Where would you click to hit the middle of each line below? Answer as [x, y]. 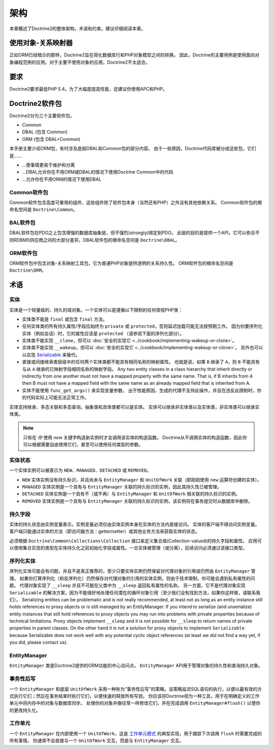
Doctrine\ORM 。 [28, 270]
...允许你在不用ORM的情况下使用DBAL [62, 179]
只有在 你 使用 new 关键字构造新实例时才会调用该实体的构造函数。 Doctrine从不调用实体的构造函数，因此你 [135, 437]
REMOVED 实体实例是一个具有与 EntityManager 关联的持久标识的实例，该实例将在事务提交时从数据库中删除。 [138, 501]
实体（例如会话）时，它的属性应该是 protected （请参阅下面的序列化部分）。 [103, 333]
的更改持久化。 [25, 710]
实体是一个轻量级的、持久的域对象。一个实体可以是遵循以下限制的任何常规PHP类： [96, 310]
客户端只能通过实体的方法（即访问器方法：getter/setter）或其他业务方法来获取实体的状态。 [105, 531]
